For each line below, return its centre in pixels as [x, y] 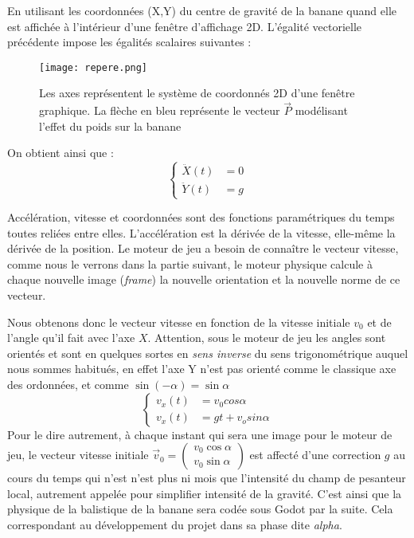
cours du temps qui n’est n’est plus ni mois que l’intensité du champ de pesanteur [207, 478]
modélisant [321, 110]
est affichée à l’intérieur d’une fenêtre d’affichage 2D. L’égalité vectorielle [185, 26]
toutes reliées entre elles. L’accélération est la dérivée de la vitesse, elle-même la [201, 232]
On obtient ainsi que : [61, 153]
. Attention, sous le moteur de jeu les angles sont [267, 338]
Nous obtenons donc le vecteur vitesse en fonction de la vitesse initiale [179, 322]
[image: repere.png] [94, 67]
